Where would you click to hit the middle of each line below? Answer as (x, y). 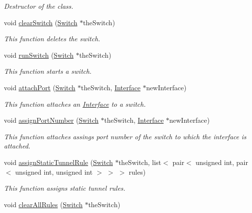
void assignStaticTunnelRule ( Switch (58, 162)
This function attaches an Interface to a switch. (75, 104)
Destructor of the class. (39, 6)
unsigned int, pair (222, 162)
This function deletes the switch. (52, 39)
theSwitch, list (140, 162)
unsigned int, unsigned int (54, 172)
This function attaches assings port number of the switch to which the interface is (125, 136)
